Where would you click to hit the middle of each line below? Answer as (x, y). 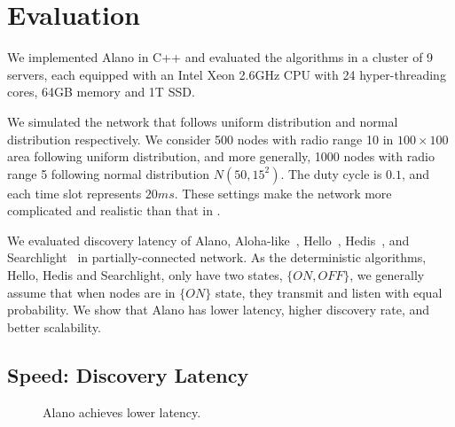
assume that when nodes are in (91, 292)
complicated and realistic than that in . (114, 210)
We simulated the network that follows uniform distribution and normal (203, 121)
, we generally (387, 275)
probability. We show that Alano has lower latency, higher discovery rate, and (219, 310)
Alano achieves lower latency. (122, 411)
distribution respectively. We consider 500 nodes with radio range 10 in (200, 139)
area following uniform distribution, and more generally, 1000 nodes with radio (221, 156)
